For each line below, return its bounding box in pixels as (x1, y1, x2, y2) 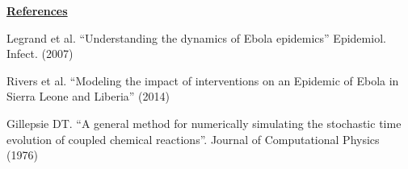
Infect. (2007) (6, 45, 74, 62)
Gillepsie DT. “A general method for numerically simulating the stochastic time (6, 114, 402, 131)
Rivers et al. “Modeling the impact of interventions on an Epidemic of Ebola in (6, 72, 399, 89)
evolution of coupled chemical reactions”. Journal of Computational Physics (6, 130, 380, 147)
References (6, 2, 68, 19)
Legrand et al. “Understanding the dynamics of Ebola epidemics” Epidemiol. (6, 29, 386, 46)
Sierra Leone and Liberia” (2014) (6, 88, 170, 105)
